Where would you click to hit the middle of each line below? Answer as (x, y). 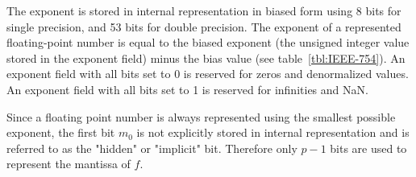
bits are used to (368, 148)
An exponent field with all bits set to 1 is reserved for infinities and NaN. (187, 89)
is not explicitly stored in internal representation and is (273, 132)
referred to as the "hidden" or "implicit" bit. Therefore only (152, 148)
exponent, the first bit (61, 132)
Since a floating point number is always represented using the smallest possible (201, 116)
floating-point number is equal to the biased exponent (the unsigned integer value (208, 42)
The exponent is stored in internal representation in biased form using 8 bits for (204, 10)
